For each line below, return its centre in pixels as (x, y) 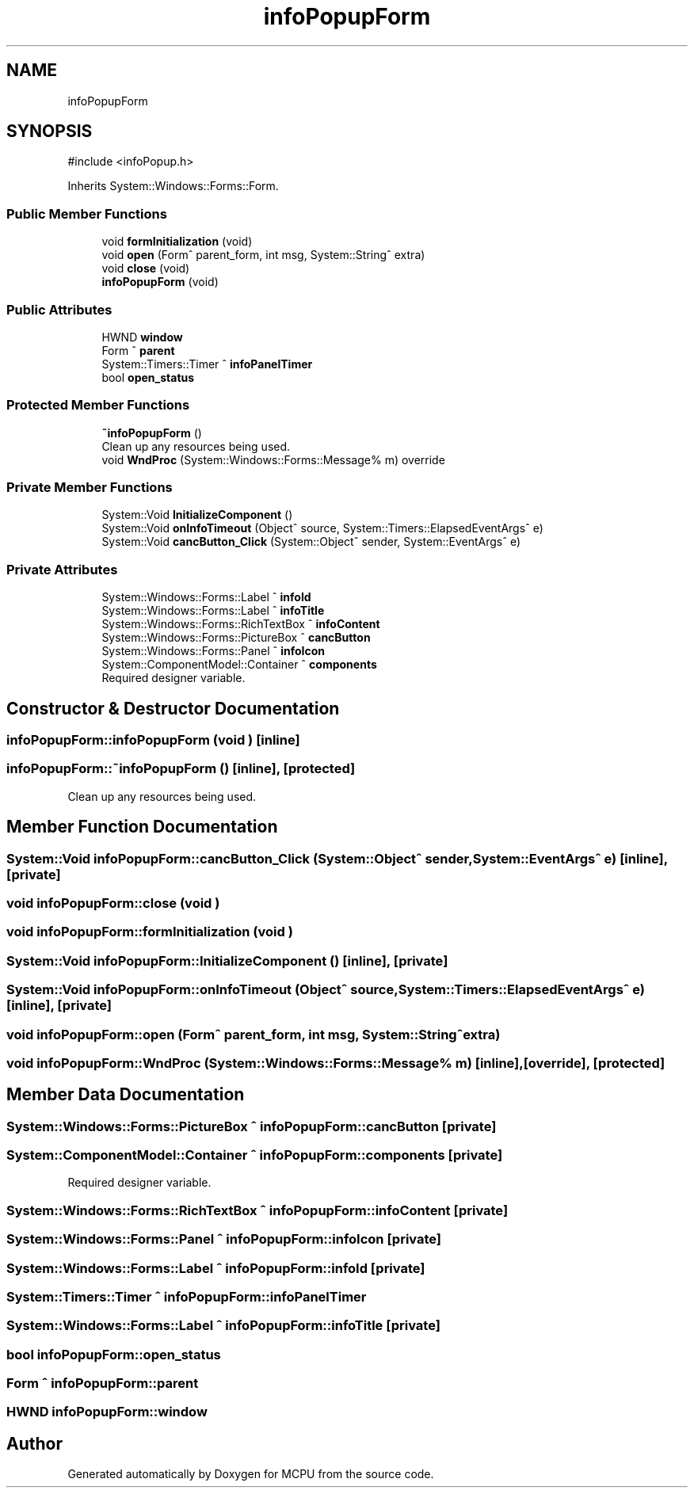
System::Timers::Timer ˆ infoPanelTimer (207, 364)
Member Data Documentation (126, 1095)
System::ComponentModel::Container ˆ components (239, 665)
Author (34, 1443)
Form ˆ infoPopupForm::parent (103, 1383)
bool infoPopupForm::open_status (114, 1354)
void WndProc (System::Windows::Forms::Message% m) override (273, 459)
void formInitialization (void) (177, 242)
